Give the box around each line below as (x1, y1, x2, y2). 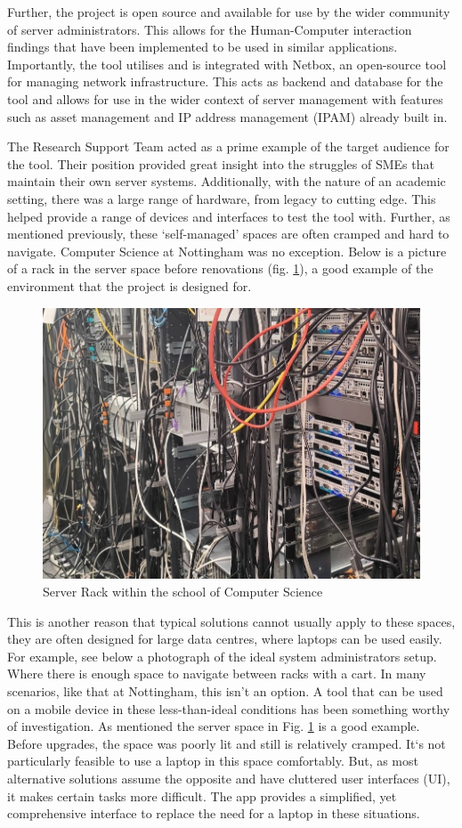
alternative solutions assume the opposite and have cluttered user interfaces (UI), (7, 769, 450, 787)
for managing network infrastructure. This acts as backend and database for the (7, 72, 443, 91)
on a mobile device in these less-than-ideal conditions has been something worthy (7, 699, 450, 718)
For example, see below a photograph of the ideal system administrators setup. (7, 646, 437, 665)
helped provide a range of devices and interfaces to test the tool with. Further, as (7, 207, 450, 225)
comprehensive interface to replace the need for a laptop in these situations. (7, 804, 420, 823)
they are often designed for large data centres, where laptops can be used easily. (7, 629, 442, 648)
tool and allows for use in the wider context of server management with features (7, 89, 443, 108)
